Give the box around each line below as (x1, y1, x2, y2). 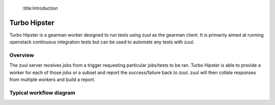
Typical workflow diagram (9, 89, 76, 96)
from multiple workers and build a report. (9, 76, 96, 83)
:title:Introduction (22, 5, 58, 11)
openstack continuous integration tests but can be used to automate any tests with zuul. (9, 39, 195, 45)
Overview (9, 51, 34, 59)
